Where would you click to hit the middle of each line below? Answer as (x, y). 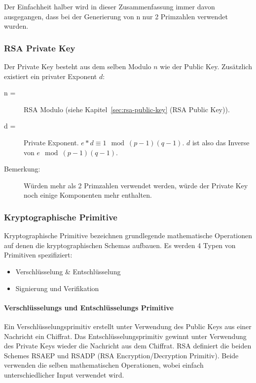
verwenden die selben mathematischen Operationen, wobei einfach (104, 365)
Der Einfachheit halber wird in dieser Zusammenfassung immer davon (110, 6)
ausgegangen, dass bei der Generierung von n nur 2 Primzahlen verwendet (116, 16)
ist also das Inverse (221, 142)
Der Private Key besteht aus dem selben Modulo (78, 66)
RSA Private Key (40, 48)
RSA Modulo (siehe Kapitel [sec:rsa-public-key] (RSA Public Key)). (127, 109)
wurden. (16, 26)
